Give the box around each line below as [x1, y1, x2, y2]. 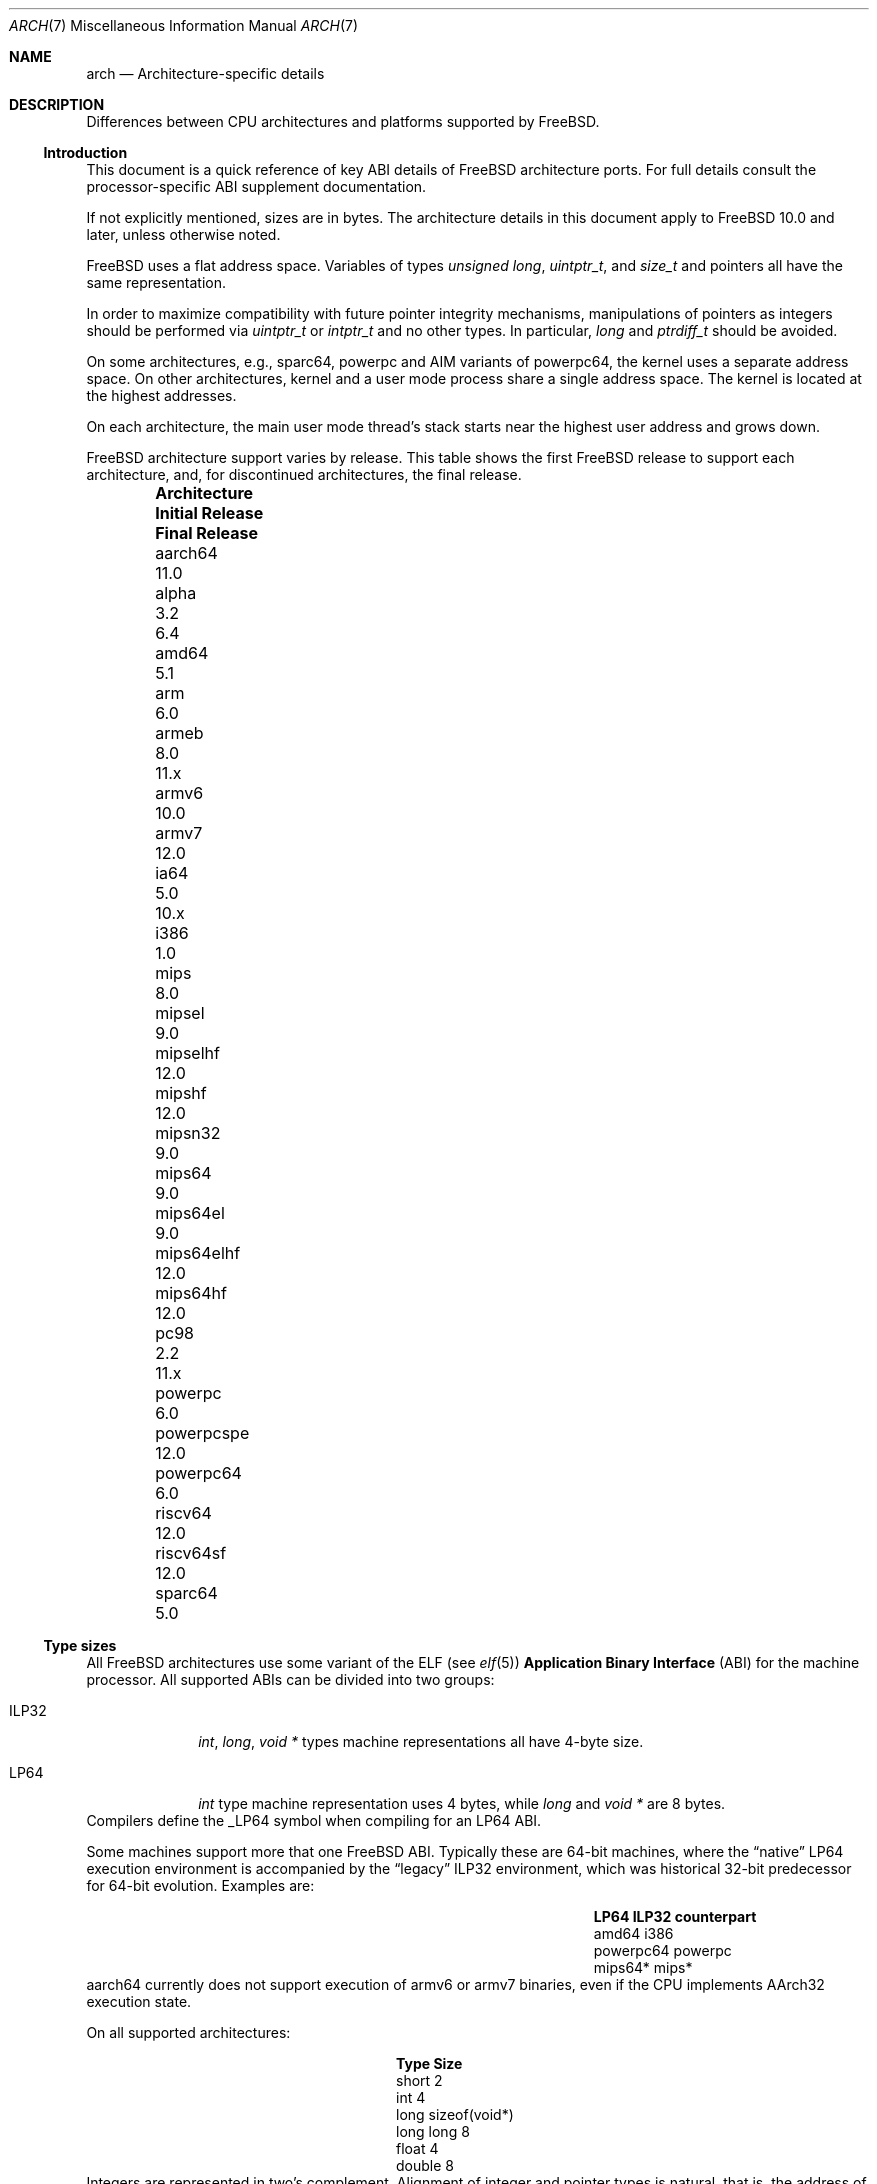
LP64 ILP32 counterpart [593, 1908, 757, 1925]
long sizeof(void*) [396, 2106, 514, 2123]
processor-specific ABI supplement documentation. [86, 178, 427, 195]
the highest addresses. [86, 387, 237, 404]
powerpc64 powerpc [593, 1942, 732, 1959]
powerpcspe [155, 1423, 250, 1443]
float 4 [396, 2140, 439, 2157]
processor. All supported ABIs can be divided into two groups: [86, 1671, 495, 1688]
